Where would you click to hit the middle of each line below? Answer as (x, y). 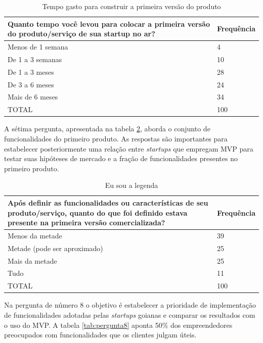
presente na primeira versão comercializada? (86, 223)
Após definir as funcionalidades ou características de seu (108, 202)
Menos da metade (35, 235)
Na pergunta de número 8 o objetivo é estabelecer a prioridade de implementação (130, 305)
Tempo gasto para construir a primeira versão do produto (131, 6)
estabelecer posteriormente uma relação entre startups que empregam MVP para (129, 148)
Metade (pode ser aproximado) (55, 248)
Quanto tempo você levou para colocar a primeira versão (109, 23)
